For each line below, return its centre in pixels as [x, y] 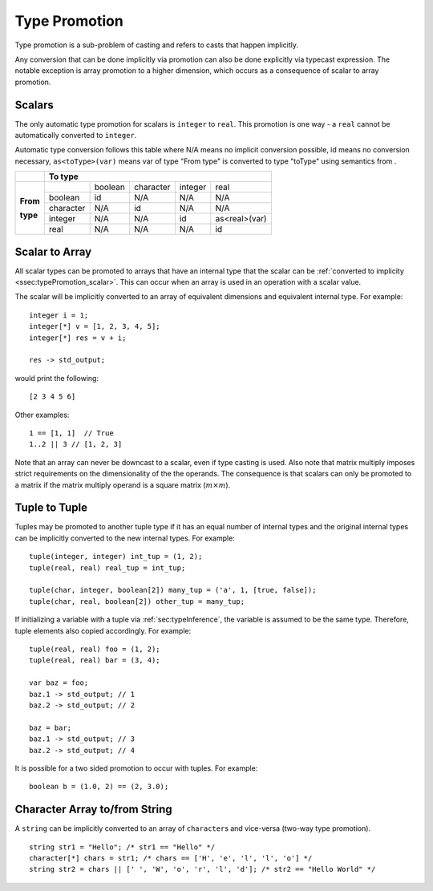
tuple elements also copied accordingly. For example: [103, 630]
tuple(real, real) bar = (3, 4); [95, 660]
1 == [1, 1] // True [71, 433]
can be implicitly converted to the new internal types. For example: [125, 538]
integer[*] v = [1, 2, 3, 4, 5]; [95, 326]
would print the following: [57, 378]
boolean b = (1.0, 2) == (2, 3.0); [99, 787]
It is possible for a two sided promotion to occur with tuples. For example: [136, 768]
